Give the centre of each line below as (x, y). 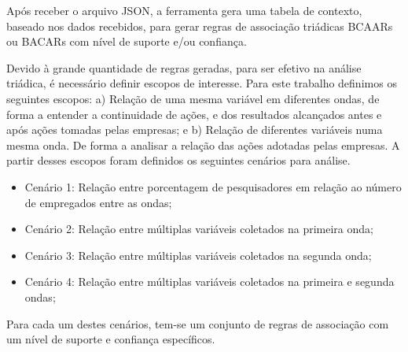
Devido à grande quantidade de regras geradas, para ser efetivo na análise (184, 67)
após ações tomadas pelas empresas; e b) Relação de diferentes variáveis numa (195, 130)
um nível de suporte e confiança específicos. (111, 339)
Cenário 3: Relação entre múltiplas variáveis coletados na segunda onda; (198, 255)
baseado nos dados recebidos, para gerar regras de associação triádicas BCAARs (200, 26)
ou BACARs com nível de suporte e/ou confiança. (127, 41)
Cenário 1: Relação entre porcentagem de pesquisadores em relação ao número (213, 186)
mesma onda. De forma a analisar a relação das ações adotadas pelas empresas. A (203, 145)
